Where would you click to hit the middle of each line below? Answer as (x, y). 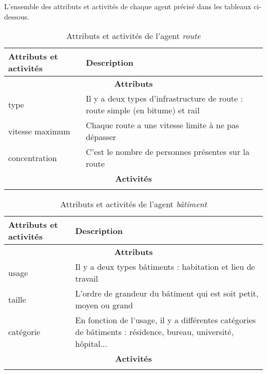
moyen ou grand (104, 305)
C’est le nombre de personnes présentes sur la (168, 152)
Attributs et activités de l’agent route (133, 36)
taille (17, 299)
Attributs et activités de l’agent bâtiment (133, 204)
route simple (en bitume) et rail (143, 110)
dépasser (101, 137)
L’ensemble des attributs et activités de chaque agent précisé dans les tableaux (128, 6)
